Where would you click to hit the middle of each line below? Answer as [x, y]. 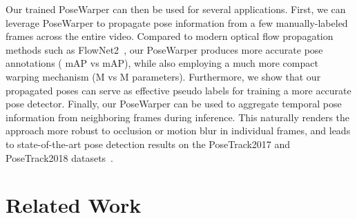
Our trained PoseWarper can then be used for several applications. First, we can [176, 9]
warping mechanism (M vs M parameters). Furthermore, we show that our [163, 76]
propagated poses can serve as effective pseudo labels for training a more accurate [178, 90]
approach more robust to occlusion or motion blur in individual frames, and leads [178, 131]
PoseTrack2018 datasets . [60, 157]
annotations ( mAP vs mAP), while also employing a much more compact [162, 63]
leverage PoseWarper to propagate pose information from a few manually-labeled [177, 22]
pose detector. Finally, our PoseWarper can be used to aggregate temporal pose [174, 104]
